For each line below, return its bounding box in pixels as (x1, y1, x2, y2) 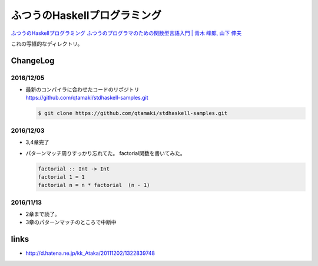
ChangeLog (11, 55, 55, 65)
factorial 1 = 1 (38, 173, 85, 180)
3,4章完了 (25, 139, 49, 146)
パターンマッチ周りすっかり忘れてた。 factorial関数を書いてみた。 (25, 149, 185, 156)
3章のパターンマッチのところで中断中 (25, 219, 117, 226)
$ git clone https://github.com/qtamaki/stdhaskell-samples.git (38, 110, 228, 117)
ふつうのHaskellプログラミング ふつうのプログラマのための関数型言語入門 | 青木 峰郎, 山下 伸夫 (11, 29, 242, 37)
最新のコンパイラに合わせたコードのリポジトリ (25, 86, 140, 93)
